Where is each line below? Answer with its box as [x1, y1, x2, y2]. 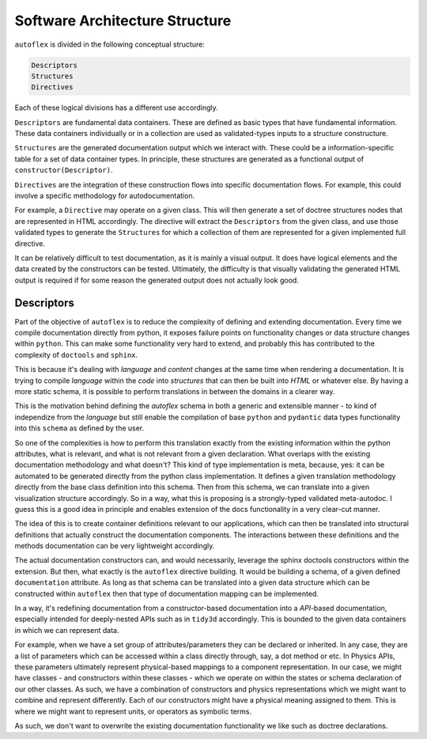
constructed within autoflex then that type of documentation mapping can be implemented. [14, 589, 319, 598]
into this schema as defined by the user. [14, 423, 145, 433]
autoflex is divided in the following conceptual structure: [14, 40, 205, 49]
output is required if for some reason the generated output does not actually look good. [14, 275, 300, 285]
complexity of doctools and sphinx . [14, 350, 138, 359]
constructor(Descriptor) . [14, 165, 113, 175]
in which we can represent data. [14, 625, 119, 635]
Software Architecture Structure [14, 12, 232, 29]
